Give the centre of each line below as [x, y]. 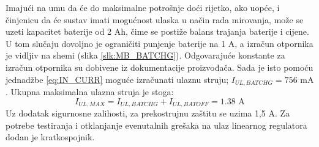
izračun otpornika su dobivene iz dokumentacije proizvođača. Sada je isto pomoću [159, 67]
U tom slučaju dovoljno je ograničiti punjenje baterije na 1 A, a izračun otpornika [159, 43]
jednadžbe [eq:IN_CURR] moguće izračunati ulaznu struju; [117, 79]
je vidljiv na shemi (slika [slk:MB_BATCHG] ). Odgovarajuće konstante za [145, 55]
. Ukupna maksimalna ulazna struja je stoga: [90, 92]
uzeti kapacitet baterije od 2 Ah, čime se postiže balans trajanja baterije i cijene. [157, 31]
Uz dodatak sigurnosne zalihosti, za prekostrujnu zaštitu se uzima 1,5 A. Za [148, 113]
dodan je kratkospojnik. [50, 137]
